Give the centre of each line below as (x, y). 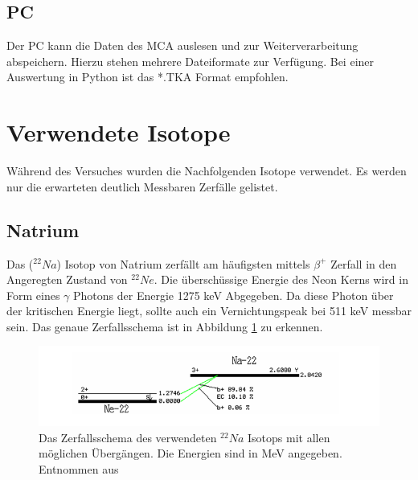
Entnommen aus (79, 468)
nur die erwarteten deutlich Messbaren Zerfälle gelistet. (142, 186)
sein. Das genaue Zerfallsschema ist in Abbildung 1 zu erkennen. (165, 326)
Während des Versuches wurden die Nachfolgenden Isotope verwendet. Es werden (207, 171)
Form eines (33, 295)
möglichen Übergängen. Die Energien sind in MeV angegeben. (191, 453)
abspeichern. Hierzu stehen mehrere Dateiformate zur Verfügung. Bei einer (191, 61)
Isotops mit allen (289, 437)
